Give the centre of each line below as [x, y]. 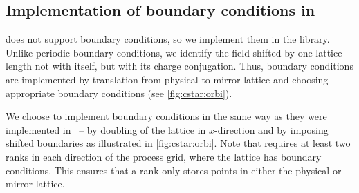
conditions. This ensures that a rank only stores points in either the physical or [174, 170]
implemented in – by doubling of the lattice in [106, 129]
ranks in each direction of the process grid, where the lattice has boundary [164, 156]
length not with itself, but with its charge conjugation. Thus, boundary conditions [179, 66]
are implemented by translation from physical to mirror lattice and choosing [167, 79]
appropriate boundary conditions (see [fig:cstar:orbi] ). [119, 93]
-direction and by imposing [271, 129]
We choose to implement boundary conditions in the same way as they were [166, 116]
